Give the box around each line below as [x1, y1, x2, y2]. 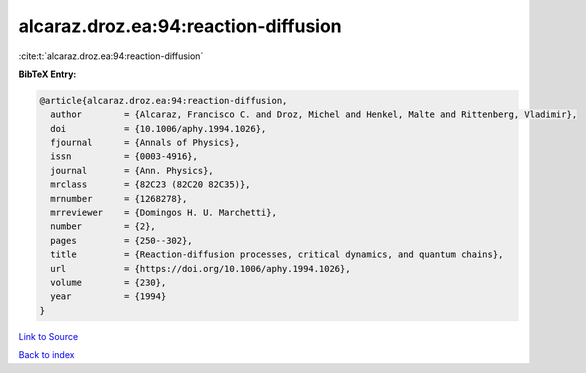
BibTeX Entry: [18, 68, 77, 80]
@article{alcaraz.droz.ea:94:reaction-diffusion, [39, 95, 288, 106]
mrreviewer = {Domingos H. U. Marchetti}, [50, 207, 277, 219]
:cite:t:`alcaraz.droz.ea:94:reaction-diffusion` [18, 50, 204, 62]
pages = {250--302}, [50, 235, 194, 246]
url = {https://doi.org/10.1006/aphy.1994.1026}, [50, 263, 351, 274]
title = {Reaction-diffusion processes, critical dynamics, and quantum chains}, [50, 249, 504, 260]
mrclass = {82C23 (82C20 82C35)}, [50, 179, 251, 190]
